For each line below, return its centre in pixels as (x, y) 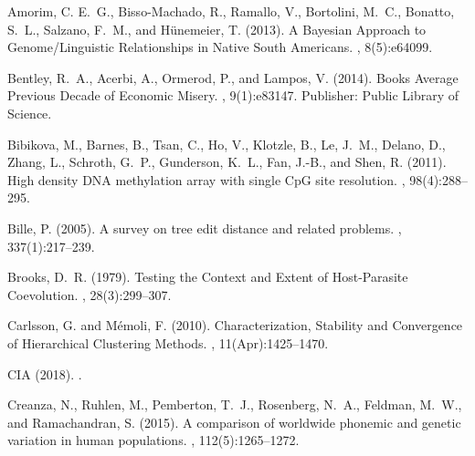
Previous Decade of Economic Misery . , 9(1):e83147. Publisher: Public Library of (233, 95)
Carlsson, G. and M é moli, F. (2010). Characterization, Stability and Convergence (235, 325)
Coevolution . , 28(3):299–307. (90, 294)
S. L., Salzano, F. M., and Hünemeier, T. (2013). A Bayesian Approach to (217, 29)
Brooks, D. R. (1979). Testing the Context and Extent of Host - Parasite (208, 277)
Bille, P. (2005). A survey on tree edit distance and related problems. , (205, 228)
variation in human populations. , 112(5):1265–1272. (153, 440)
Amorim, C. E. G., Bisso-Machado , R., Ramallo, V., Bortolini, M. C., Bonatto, (231, 11)
